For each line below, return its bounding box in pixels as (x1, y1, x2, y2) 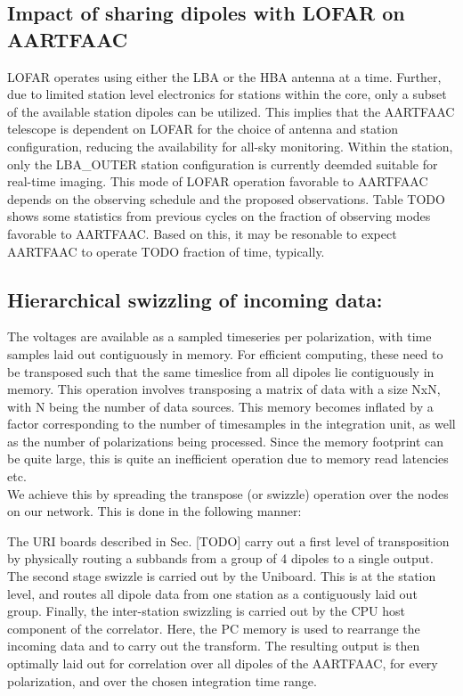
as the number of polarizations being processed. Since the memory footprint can (7, 431, 444, 450)
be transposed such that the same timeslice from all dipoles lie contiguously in (7, 362, 435, 381)
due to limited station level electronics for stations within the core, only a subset (7, 85, 447, 103)
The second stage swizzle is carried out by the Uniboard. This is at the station (7, 567, 436, 585)
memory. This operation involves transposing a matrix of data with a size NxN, (7, 380, 441, 398)
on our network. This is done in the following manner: (7, 502, 302, 520)
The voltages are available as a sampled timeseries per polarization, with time (7, 327, 432, 346)
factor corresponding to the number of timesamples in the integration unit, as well (7, 414, 456, 433)
